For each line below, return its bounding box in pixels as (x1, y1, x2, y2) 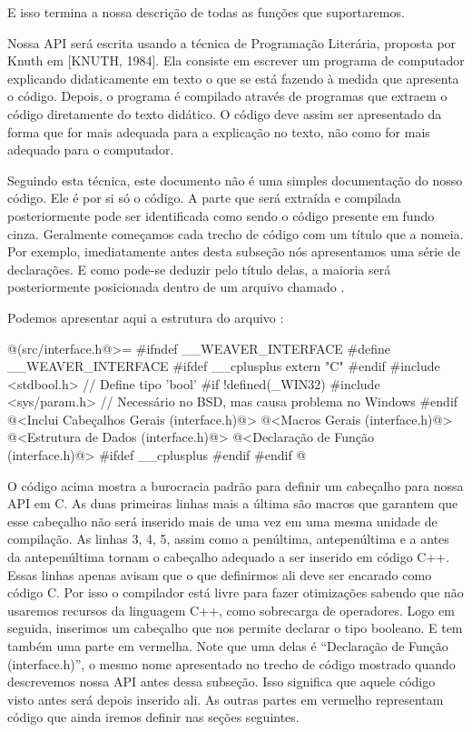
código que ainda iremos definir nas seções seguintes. (7, 707, 300, 727)
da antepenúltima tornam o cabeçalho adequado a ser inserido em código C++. (7, 547, 450, 567)
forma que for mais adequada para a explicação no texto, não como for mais (7, 122, 430, 141)
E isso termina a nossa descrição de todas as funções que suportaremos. (7, 3, 405, 21)
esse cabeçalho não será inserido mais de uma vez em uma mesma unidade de (7, 511, 438, 530)
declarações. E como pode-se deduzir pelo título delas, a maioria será (7, 259, 391, 278)
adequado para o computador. (7, 140, 174, 159)
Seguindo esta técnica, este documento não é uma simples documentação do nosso (7, 170, 463, 189)
